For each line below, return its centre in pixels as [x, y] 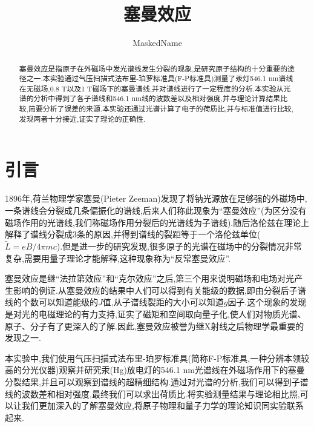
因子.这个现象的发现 [267, 302]
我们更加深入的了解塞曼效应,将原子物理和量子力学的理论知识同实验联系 [162, 405]
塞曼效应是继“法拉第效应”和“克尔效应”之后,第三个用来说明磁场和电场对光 [150, 278]
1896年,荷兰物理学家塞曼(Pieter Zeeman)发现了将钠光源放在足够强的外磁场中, [156, 198]
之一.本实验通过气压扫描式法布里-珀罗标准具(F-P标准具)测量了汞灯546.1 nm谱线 [160, 78]
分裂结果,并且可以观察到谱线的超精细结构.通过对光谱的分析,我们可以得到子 [152, 381]
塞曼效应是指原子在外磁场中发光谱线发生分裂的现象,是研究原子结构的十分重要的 [153, 68]
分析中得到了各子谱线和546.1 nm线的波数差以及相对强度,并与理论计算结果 [157, 98]
